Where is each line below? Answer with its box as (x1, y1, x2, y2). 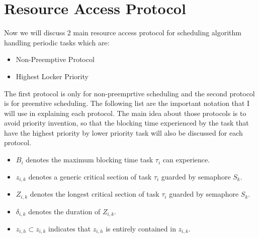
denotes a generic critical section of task (28, 171, 152, 182)
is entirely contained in (106, 223, 176, 234)
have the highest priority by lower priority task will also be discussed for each (4, 127, 243, 138)
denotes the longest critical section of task (30, 189, 159, 199)
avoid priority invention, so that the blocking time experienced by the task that (4, 117, 249, 128)
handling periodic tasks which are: (4, 37, 110, 47)
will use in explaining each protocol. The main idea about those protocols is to (4, 107, 246, 118)
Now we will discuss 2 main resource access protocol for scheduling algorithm (4, 27, 242, 38)
